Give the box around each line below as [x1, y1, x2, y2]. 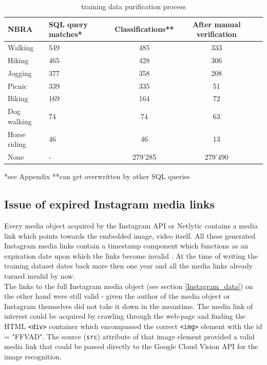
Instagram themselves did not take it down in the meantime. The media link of [4, 300, 253, 311]
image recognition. [4, 351, 62, 361]
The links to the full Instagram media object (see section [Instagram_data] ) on [4, 280, 253, 291]
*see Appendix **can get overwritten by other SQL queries [4, 171, 190, 182]
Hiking [8, 54, 29, 65]
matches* [48, 29, 82, 40]
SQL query [48, 18, 88, 29]
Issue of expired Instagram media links [4, 196, 215, 212]
